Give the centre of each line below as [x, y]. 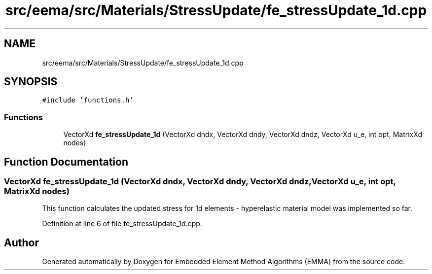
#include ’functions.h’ [88, 100]
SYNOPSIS [31, 82]
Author [21, 242]
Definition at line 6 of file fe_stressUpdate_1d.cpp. [122, 224]
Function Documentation [66, 162]
